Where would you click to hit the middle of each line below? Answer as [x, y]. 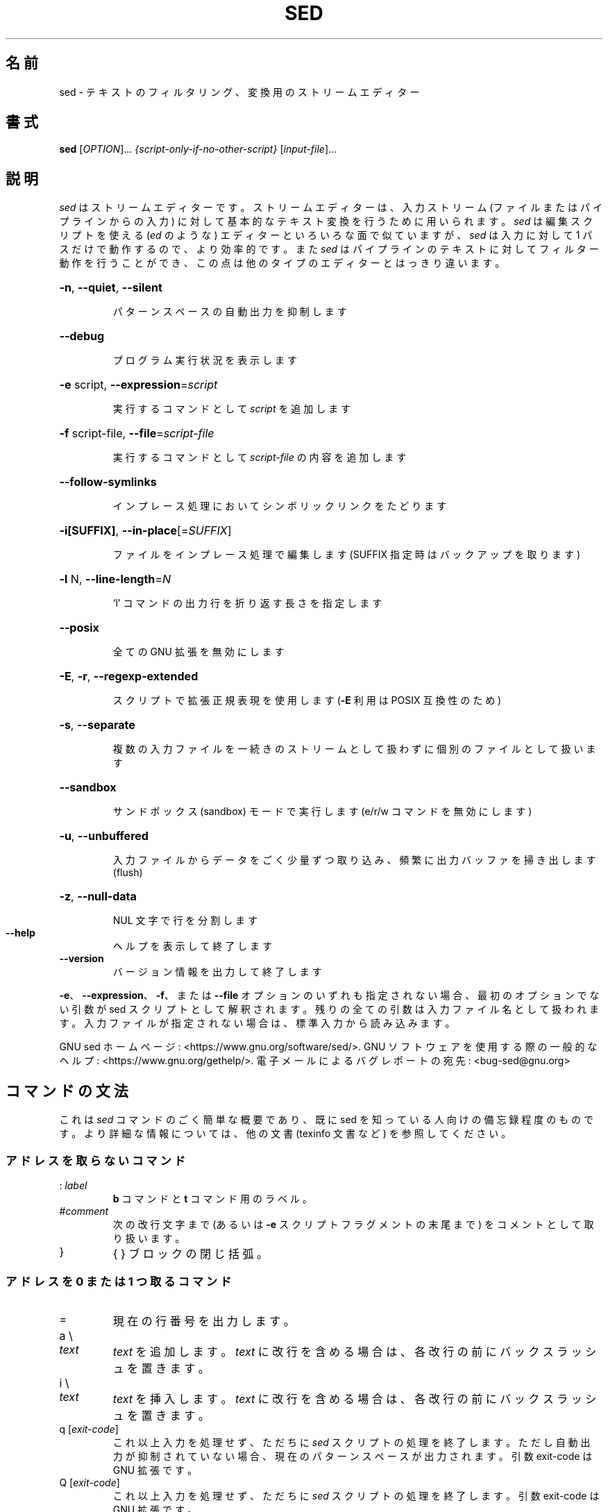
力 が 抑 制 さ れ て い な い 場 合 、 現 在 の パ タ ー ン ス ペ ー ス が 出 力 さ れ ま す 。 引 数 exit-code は [353, 1456]
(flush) [128, 873]
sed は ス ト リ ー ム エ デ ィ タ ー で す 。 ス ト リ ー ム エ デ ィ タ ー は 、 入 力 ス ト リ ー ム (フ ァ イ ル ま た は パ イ [331, 208]
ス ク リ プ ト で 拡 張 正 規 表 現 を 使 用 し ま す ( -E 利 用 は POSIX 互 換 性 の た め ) [307, 700]
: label [73, 1185]
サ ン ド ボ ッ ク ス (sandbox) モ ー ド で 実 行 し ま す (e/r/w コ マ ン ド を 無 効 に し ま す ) [322, 812]
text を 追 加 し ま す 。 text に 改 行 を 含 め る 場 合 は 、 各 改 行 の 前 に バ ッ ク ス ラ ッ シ [355, 1351]
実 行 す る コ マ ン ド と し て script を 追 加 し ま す [232, 409]
